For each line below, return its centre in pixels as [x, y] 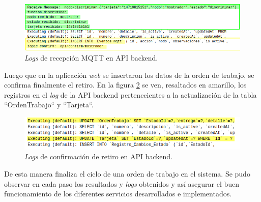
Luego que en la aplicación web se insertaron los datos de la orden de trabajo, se [129, 75]
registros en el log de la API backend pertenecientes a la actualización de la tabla [130, 94]
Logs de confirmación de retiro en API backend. [99, 156]
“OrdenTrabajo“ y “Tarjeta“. [49, 105]
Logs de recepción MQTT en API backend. [91, 58]
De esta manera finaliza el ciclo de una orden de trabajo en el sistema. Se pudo [127, 174]
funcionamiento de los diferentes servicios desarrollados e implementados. [118, 194]
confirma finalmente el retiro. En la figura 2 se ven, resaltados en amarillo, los [125, 85]
